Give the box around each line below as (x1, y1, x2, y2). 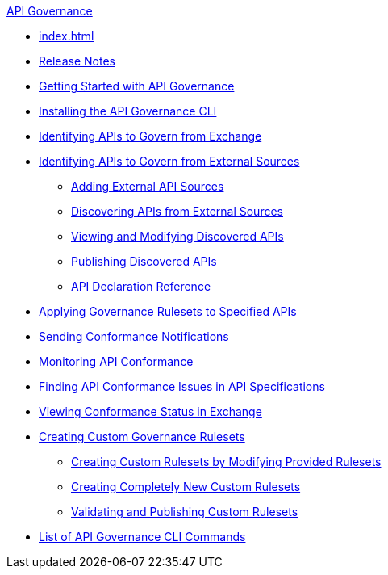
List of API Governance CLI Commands (39, 530, 246, 544)
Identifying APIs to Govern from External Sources (39, 154, 300, 168)
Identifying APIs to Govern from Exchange (39, 129, 262, 143)
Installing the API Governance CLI (39, 104, 217, 118)
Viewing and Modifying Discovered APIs (71, 229, 284, 243)
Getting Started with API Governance (39, 79, 235, 93)
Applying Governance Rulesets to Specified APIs (39, 304, 297, 318)
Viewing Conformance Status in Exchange (39, 405, 262, 418)
